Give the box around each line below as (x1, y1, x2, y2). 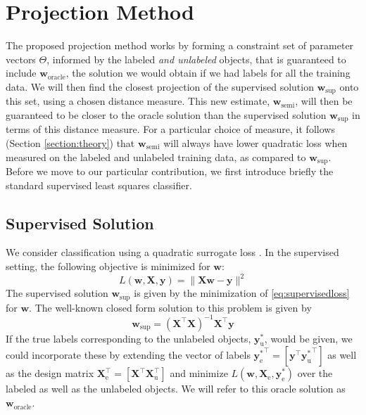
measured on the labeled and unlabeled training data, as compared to (6, 149, 306, 164)
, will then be (295, 94, 353, 108)
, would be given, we (264, 331, 353, 345)
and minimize (170, 366, 228, 381)
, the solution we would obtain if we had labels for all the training (65, 65, 351, 80)
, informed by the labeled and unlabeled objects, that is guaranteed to (46, 51, 346, 66)
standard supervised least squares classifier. (6, 177, 192, 192)
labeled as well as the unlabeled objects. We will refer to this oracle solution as (6, 381, 346, 396)
